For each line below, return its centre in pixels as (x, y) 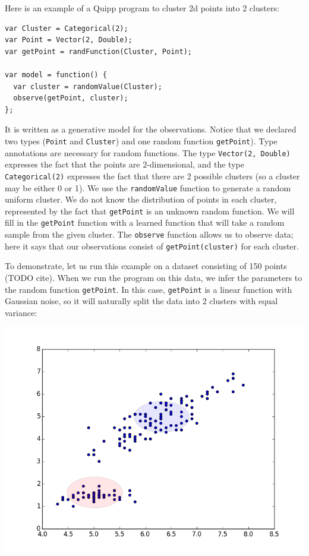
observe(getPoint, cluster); (71, 98)
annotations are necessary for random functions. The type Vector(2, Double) (148, 152)
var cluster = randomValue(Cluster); (88, 86)
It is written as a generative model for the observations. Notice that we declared (151, 129)
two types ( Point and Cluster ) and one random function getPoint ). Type (141, 140)
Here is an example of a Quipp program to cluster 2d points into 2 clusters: (142, 8)
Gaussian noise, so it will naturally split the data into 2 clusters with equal (141, 301)
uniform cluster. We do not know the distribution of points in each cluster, (141, 199)
